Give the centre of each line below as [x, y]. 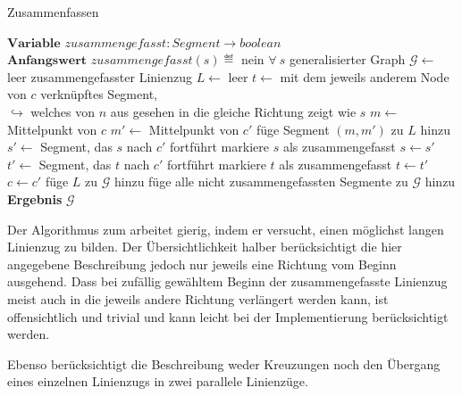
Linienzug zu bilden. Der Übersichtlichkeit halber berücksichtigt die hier [205, 247]
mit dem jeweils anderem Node [365, 76]
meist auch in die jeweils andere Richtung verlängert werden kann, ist [198, 298]
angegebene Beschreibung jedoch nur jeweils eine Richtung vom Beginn [202, 264]
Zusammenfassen [53, 12]
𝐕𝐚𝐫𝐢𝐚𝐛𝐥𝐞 [34, 43]
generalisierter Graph [347, 59]
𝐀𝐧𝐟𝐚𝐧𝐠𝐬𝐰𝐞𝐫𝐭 [47, 61]
